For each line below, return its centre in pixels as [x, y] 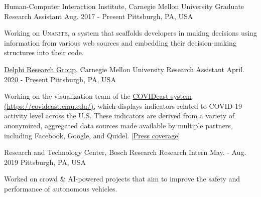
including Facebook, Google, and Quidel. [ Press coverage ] [92, 135]
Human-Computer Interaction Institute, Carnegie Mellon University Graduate [124, 6]
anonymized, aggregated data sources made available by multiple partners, [118, 125]
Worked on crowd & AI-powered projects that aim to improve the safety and [122, 179]
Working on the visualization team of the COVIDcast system [98, 96]
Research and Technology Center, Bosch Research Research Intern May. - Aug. [125, 152]
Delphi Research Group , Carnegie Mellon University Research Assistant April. [124, 69]
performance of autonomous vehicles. [61, 188]
